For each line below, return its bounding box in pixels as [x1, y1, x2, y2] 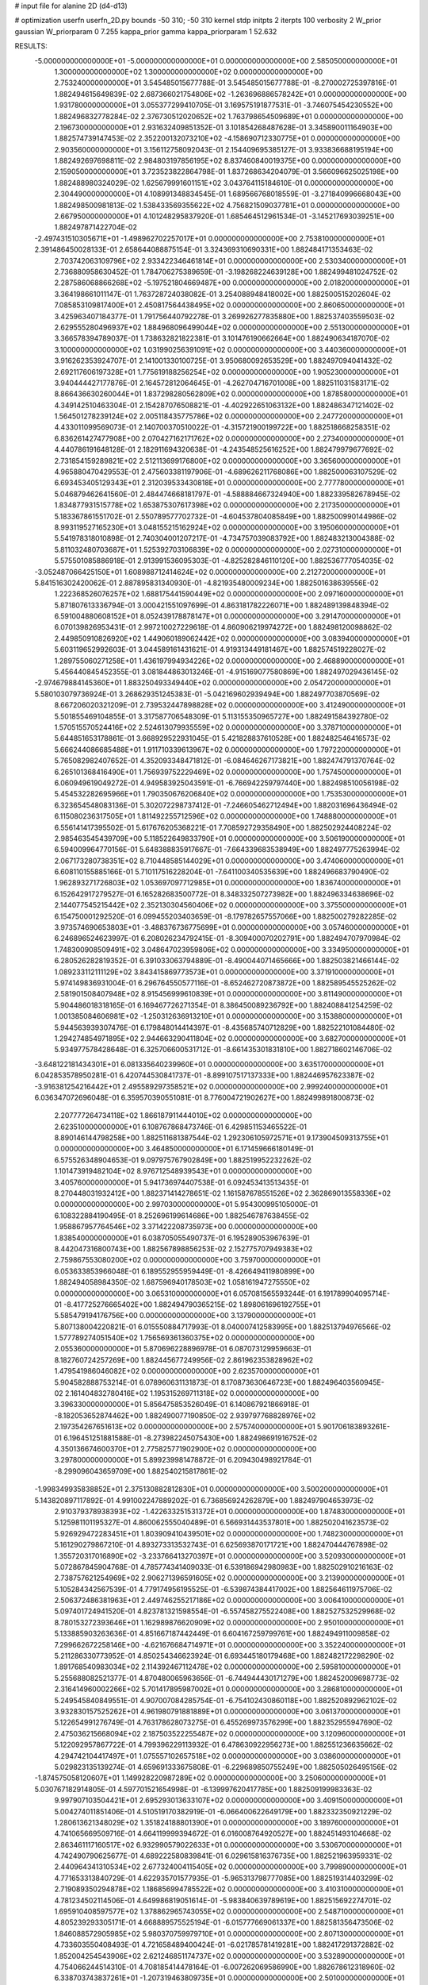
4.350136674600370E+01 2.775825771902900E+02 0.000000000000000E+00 [54, 1444, 317, 1453]
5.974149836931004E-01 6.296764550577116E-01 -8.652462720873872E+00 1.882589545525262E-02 [54, 977, 396, 988]
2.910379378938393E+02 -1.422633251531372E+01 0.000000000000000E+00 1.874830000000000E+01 [54, 1506, 406, 1516]
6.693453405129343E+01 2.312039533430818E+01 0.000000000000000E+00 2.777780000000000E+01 [54, 478, 404, 488]
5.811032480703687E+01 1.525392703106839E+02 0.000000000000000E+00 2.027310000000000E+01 [54, 545, 402, 554]
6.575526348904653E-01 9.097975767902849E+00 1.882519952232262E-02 [54, 1155, 312, 1165]
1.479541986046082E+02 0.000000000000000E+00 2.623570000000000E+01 [54, 1366, 320, 1376]
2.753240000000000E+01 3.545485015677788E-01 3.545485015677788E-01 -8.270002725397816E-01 [54, 78, 398, 87]
